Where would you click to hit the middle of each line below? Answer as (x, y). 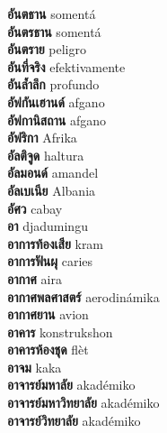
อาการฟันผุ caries (50, 261)
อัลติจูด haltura (46, 155)
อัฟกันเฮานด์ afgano (56, 101)
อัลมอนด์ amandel (53, 173)
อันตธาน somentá (52, 14)
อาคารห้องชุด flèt (48, 350)
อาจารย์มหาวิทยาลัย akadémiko (83, 403)
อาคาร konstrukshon (60, 332)
